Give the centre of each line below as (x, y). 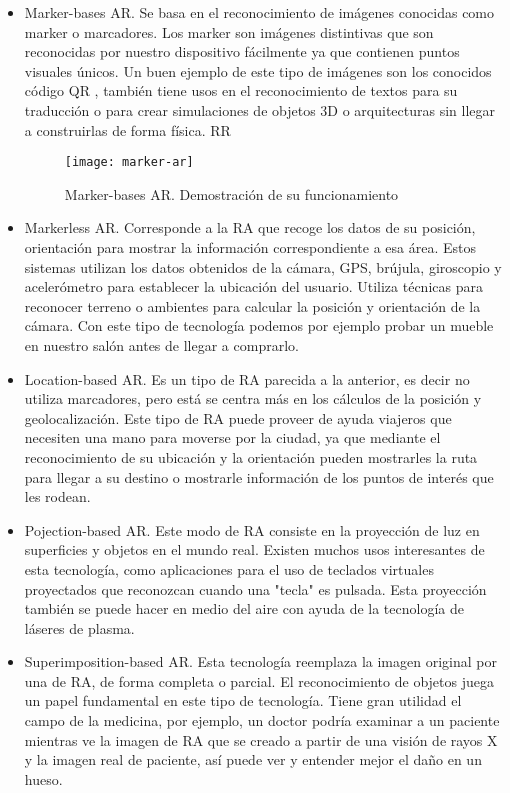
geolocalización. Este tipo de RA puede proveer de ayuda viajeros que (238, 417)
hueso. (43, 778)
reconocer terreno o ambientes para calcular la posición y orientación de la (252, 305)
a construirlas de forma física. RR (127, 129)
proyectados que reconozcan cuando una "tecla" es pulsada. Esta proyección (255, 588)
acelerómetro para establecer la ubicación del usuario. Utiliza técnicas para (253, 286)
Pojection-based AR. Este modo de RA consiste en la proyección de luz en (252, 529)
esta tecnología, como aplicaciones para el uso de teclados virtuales (229, 568)
